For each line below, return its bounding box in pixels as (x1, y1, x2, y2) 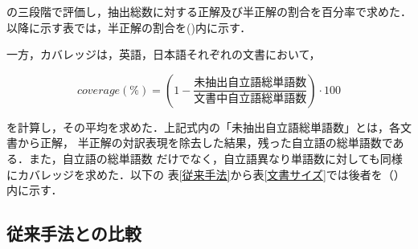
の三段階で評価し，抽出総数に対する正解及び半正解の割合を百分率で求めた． (6, 3, 412, 19)
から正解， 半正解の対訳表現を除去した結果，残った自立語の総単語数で (17, 134, 393, 151)
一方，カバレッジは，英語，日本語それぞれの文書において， (6, 46, 321, 63)
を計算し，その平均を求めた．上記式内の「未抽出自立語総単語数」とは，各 (6, 118, 400, 135)
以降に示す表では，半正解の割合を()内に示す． (6, 18, 252, 35)
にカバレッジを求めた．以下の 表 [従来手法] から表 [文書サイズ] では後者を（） (6, 165, 405, 182)
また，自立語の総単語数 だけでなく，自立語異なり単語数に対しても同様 (28, 149, 403, 166)
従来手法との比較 (6, 221, 141, 246)
